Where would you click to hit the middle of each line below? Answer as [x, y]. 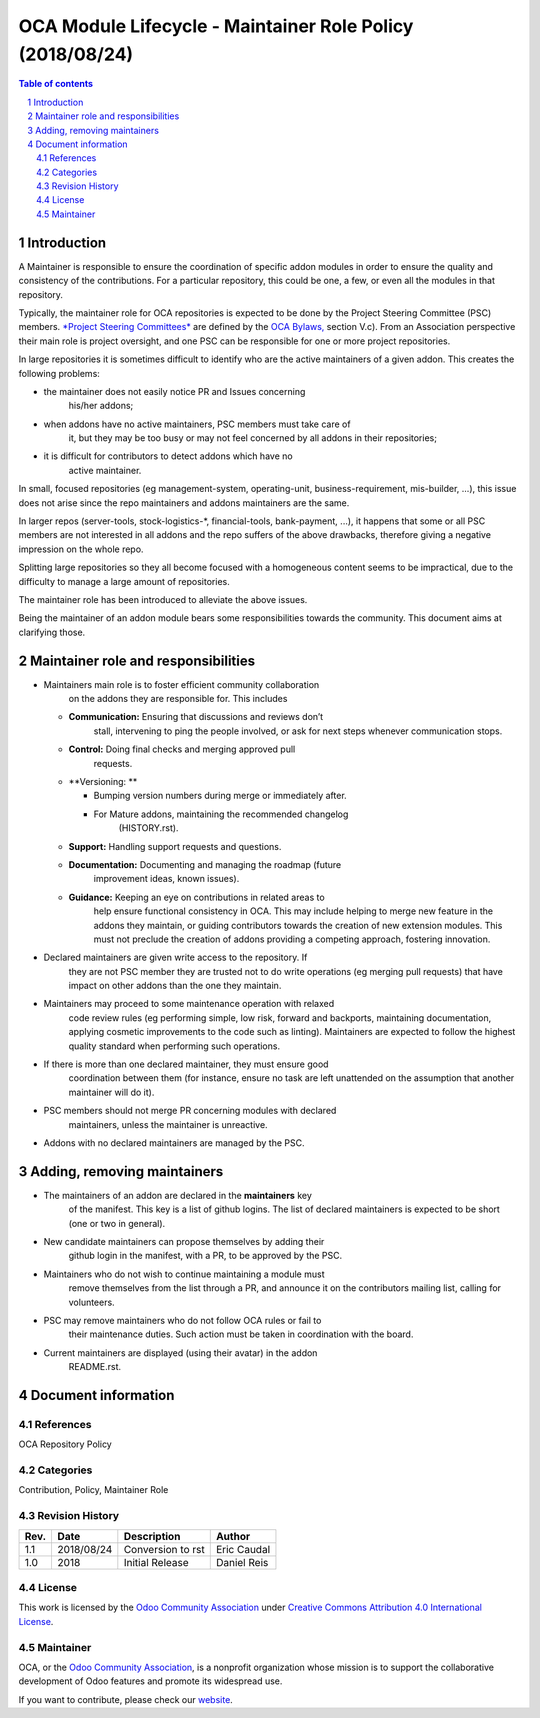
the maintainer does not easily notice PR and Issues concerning [174, 391]
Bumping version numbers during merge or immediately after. [220, 796]
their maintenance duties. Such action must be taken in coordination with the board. [241, 1334]
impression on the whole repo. [81, 549]
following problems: [59, 373]
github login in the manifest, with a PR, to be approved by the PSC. [205, 1256]
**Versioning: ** [103, 781]
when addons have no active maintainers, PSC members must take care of [197, 424]
